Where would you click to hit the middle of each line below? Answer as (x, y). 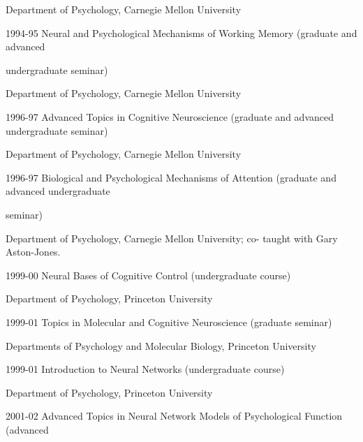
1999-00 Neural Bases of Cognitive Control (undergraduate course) (148, 275)
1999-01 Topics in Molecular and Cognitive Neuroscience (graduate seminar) (169, 322)
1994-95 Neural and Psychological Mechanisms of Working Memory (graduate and (181, 32)
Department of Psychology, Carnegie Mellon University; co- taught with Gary (172, 238)
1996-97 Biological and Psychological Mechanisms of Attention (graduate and (171, 177)
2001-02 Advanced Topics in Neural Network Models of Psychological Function (174, 416)
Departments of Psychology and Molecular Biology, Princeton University (161, 345)
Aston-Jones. (33, 252)
